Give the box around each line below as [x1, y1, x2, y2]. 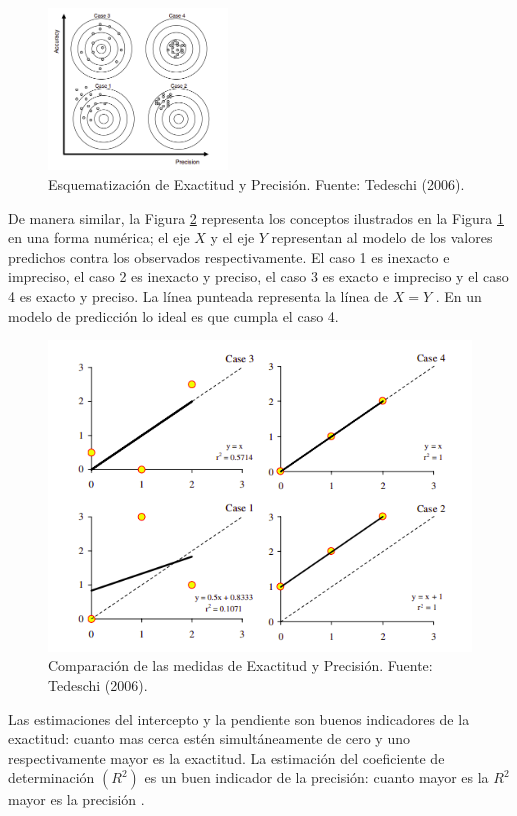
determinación [8, 767, 95, 788]
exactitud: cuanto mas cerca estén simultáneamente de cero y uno [8, 728, 410, 749]
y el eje [210, 227, 255, 248]
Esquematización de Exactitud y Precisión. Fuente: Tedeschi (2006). [48, 174, 465, 194]
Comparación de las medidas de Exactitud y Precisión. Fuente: [48, 655, 433, 676]
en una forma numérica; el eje [8, 227, 190, 248]
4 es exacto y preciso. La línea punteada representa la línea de [8, 285, 389, 306]
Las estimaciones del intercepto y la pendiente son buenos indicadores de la [8, 708, 470, 729]
